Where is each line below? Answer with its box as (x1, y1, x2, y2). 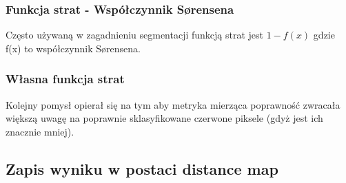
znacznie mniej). (6, 124, 74, 138)
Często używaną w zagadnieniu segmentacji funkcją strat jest (6, 28, 264, 42)
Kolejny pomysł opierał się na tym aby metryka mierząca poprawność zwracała (6, 97, 340, 111)
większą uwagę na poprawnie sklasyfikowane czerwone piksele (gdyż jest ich (6, 111, 323, 125)
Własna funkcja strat (6, 70, 125, 87)
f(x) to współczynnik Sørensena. (6, 41, 141, 55)
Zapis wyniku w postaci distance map (6, 158, 278, 179)
